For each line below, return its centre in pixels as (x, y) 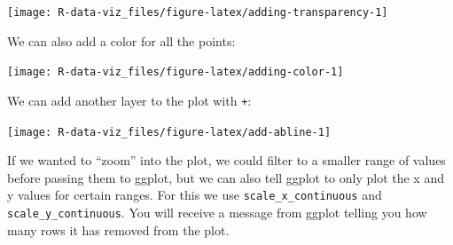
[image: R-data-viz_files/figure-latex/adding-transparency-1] (198, 12)
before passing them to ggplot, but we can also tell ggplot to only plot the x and (226, 177)
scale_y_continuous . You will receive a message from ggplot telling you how (217, 213)
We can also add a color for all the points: (121, 40)
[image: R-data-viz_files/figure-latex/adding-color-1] (176, 72)
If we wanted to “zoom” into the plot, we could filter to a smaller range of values (226, 160)
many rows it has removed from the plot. (118, 229)
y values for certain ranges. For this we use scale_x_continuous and (195, 195)
